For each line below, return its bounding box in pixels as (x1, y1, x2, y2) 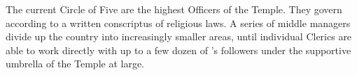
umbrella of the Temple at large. (6, 56, 145, 71)
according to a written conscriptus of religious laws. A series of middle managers (6, 15, 351, 30)
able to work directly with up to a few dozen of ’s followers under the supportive (6, 42, 351, 57)
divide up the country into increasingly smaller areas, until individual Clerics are (6, 29, 352, 44)
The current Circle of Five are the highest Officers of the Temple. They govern (6, 2, 342, 16)
